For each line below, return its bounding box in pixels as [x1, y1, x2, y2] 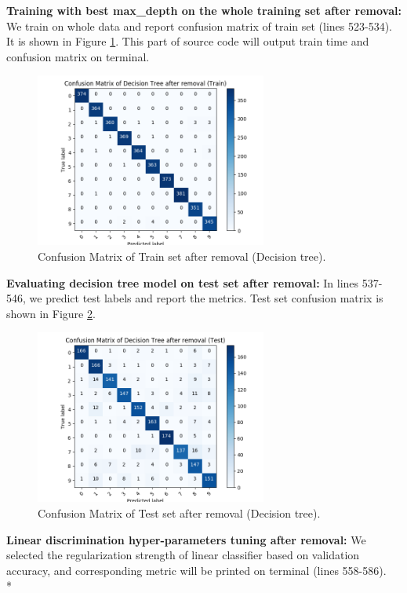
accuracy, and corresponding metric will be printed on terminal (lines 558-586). [6, 562, 387, 578]
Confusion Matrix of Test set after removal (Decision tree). [38, 504, 321, 521]
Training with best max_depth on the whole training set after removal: [6, 2, 402, 18]
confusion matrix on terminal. [6, 48, 150, 64]
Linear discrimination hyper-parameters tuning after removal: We [6, 531, 366, 547]
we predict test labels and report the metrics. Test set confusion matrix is [29, 290, 383, 306]
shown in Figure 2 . [6, 305, 96, 321]
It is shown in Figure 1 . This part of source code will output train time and [6, 33, 369, 49]
